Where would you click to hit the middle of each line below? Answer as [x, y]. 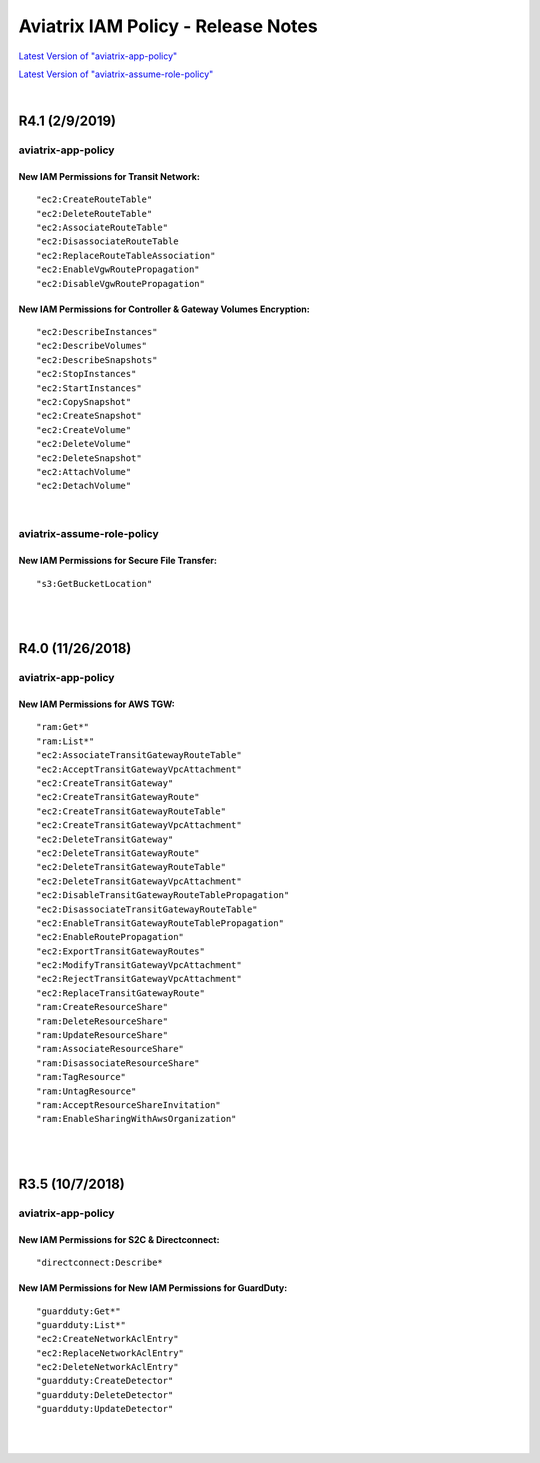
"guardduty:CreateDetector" [105, 1381]
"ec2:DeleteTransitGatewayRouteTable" [131, 867]
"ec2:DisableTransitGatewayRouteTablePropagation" [163, 895]
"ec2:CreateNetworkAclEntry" [107, 1339]
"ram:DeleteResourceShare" [102, 1021]
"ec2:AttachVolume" [84, 471]
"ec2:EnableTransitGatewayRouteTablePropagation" [160, 923]
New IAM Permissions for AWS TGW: [96, 704]
